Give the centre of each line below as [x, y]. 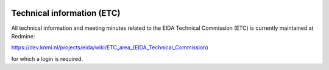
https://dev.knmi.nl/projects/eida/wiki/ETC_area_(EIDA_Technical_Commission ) [110, 47]
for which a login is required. [47, 58]
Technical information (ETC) [66, 13]
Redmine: [23, 36]
